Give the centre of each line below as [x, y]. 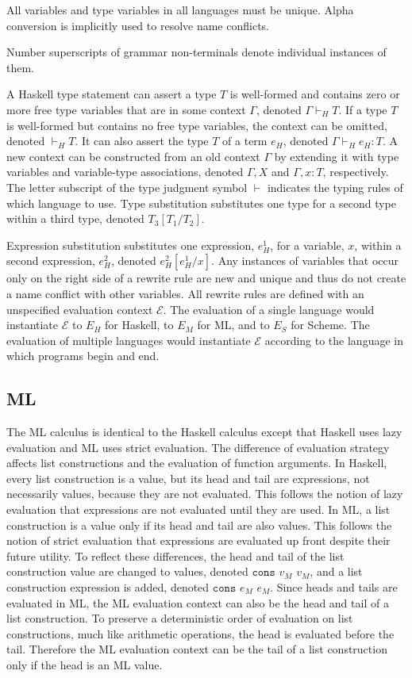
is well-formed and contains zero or [315, 94]
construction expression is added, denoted [108, 587]
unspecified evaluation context [80, 309]
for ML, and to [233, 325]
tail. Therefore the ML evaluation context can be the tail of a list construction [197, 649]
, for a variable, [307, 245]
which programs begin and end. [83, 356]
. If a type [363, 109]
